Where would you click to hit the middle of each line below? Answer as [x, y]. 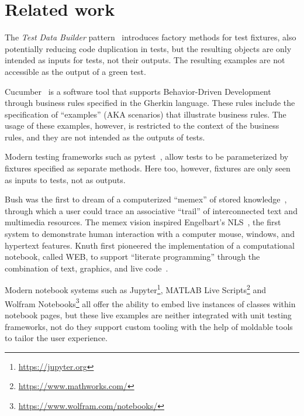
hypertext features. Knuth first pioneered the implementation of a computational [150, 245]
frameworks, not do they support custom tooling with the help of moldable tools [149, 326]
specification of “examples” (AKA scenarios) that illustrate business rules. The [146, 114]
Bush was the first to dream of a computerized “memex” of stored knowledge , [146, 199]
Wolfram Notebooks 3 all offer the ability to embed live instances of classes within [150, 302]
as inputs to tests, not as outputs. [65, 179]
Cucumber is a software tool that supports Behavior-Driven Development [138, 91]
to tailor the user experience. [56, 338]
